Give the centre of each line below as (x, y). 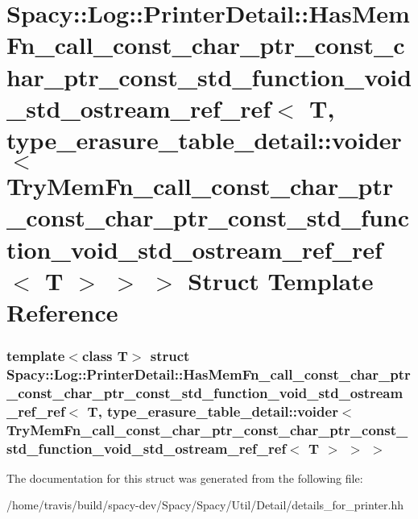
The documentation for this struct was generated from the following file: (185, 477)
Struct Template (281, 280)
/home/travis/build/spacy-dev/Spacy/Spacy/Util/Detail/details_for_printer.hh (205, 505)
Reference (62, 311)
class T (105, 355)
